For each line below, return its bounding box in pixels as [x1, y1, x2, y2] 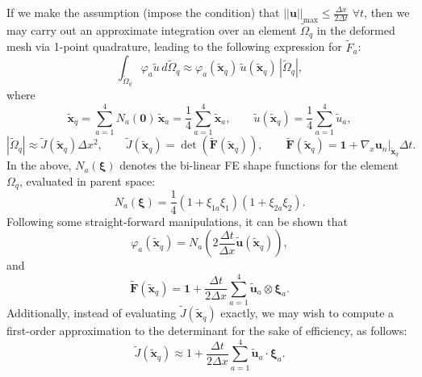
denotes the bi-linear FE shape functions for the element [119, 157, 399, 174]
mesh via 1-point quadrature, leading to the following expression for [6, 38, 342, 55]
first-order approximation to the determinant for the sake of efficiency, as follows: [6, 322, 407, 339]
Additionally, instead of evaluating [6, 304, 177, 321]
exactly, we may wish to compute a [220, 304, 395, 321]
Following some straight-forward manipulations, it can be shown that [6, 212, 348, 229]
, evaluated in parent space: [19, 173, 156, 189]
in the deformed [316, 22, 395, 39]
